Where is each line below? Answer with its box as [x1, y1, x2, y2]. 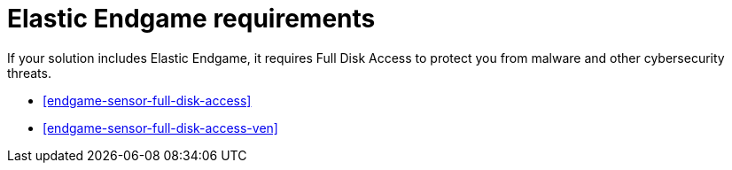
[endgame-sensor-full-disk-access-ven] [43, 120, 278, 135]
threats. [7, 65, 51, 81]
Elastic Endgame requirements [7, 4, 376, 34]
